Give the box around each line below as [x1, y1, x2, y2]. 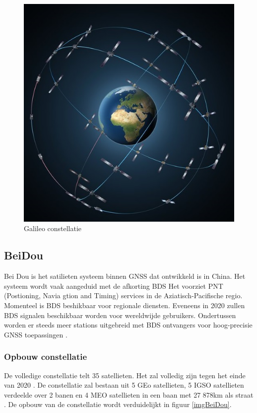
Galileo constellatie [24, 223, 82, 234]
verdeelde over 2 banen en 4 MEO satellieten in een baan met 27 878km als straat [4, 389, 254, 400]
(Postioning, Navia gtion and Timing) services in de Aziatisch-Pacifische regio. [4, 290, 243, 301]
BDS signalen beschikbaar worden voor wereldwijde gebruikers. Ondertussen [4, 310, 236, 320]
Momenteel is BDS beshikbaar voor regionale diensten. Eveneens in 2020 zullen [4, 300, 245, 311]
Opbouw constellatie [4, 350, 87, 363]
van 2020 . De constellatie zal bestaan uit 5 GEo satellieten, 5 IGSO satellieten [4, 380, 244, 390]
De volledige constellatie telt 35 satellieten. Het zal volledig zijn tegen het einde [4, 370, 246, 380]
